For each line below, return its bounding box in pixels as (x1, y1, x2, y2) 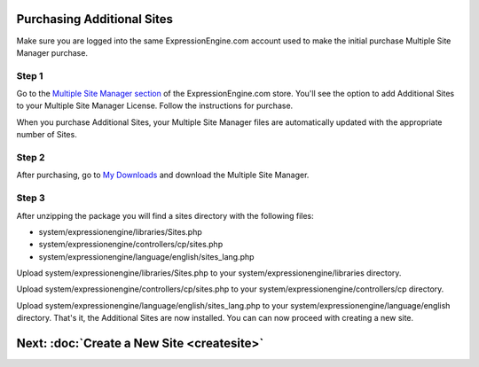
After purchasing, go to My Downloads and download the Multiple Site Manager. (16, 169, 310, 181)
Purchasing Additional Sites (16, 12, 173, 27)
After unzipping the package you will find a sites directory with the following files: (16, 210, 314, 221)
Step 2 (16, 151, 45, 163)
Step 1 (16, 69, 43, 82)
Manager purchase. (16, 47, 89, 58)
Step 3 (16, 191, 46, 204)
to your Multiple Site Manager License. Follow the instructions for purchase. (16, 100, 294, 111)
